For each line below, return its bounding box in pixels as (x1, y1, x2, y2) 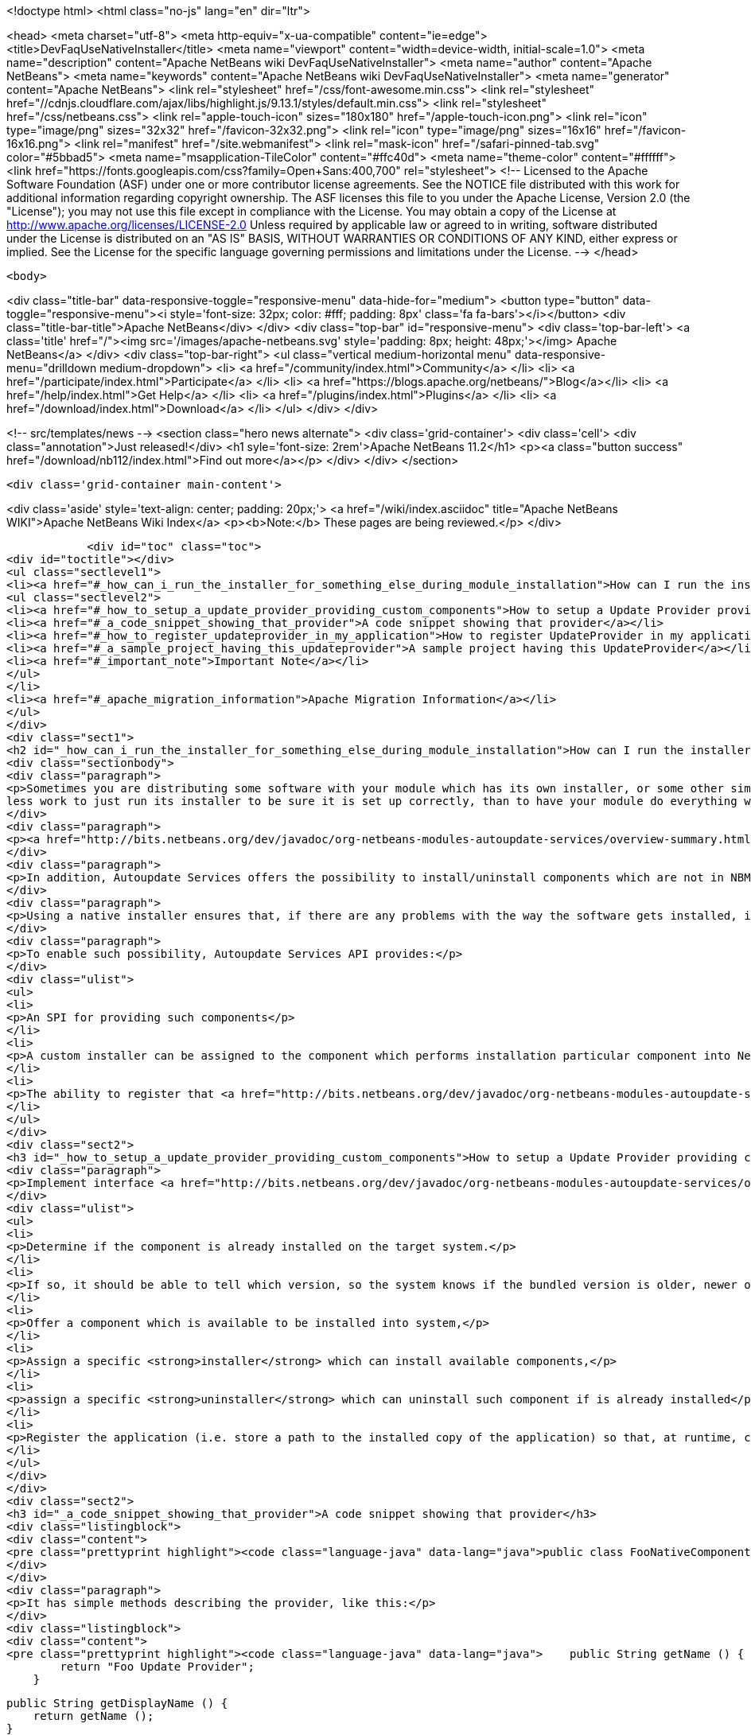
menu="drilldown (6, 361, 97, 375)
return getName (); (33, 1710, 154, 1722)
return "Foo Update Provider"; (60, 1660, 255, 1673)
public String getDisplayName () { (6, 1697, 228, 1710)
